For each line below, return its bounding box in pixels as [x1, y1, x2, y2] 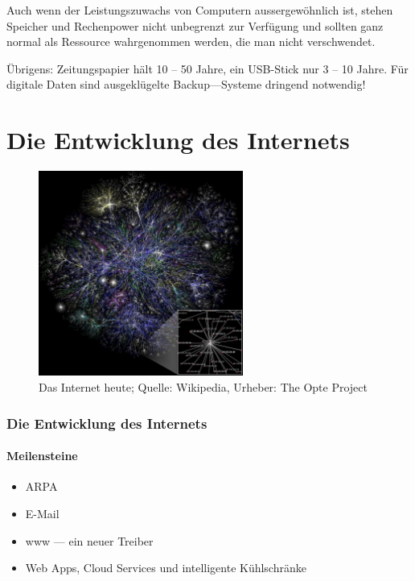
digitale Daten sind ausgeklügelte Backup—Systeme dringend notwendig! [6, 76, 366, 93]
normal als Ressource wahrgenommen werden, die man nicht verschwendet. [6, 33, 376, 50]
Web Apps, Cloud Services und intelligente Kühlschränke [25, 559, 306, 576]
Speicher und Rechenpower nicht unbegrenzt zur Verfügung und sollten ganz [6, 17, 384, 34]
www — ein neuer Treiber [25, 532, 154, 549]
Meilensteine [6, 447, 78, 464]
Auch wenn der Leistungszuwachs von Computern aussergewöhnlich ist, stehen [6, 2, 393, 18]
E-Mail [25, 504, 60, 521]
